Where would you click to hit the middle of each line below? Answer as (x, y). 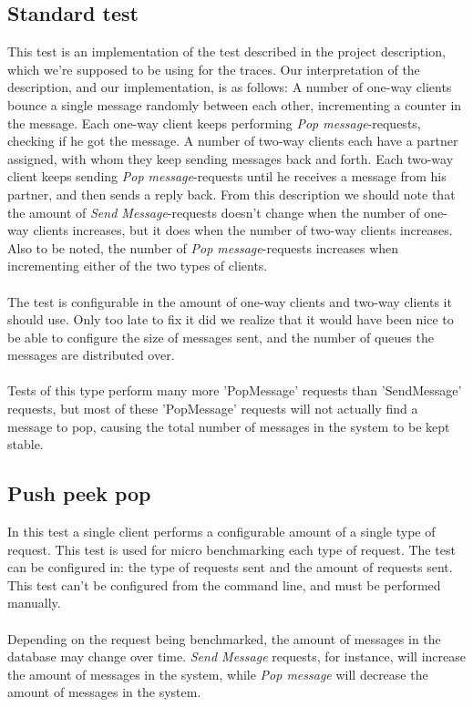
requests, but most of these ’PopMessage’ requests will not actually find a (213, 409)
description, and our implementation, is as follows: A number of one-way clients (230, 87)
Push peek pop (79, 493)
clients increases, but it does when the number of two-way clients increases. (243, 230)
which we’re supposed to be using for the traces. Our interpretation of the (214, 69)
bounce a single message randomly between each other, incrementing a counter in (235, 104)
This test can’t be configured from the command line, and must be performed (224, 584)
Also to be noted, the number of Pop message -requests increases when (203, 247)
